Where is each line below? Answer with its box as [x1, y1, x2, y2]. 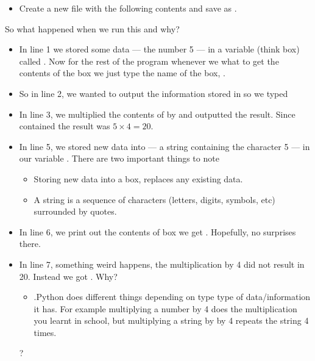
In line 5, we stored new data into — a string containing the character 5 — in [19, 140, 310, 152]
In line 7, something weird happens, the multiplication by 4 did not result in [19, 257, 305, 270]
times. [34, 326, 57, 338]
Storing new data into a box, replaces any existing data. [34, 172, 243, 185]
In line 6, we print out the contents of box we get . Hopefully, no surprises [19, 225, 296, 238]
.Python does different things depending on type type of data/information [34, 290, 311, 303]
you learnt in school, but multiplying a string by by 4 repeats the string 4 [34, 314, 309, 327]
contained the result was [19, 120, 110, 132]
